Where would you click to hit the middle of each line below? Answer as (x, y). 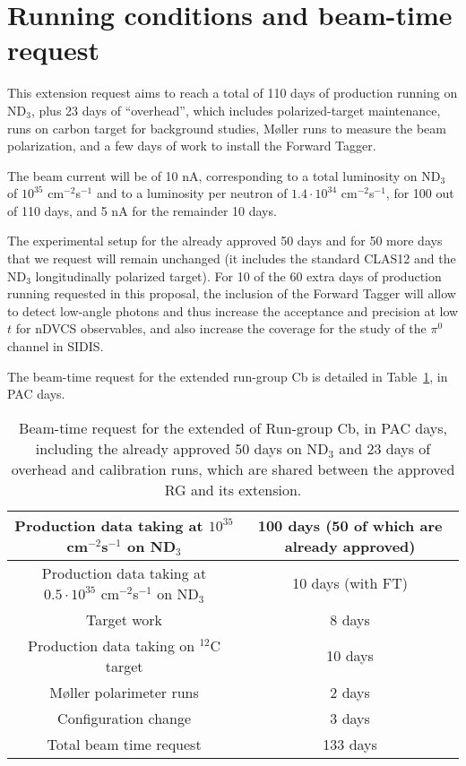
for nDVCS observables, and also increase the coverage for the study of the (221, 328)
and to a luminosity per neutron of (192, 193)
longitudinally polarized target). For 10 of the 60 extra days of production (238, 275)
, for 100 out (420, 193)
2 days (350, 692)
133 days (350, 744)
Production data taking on (112, 645)
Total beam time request (124, 744)
